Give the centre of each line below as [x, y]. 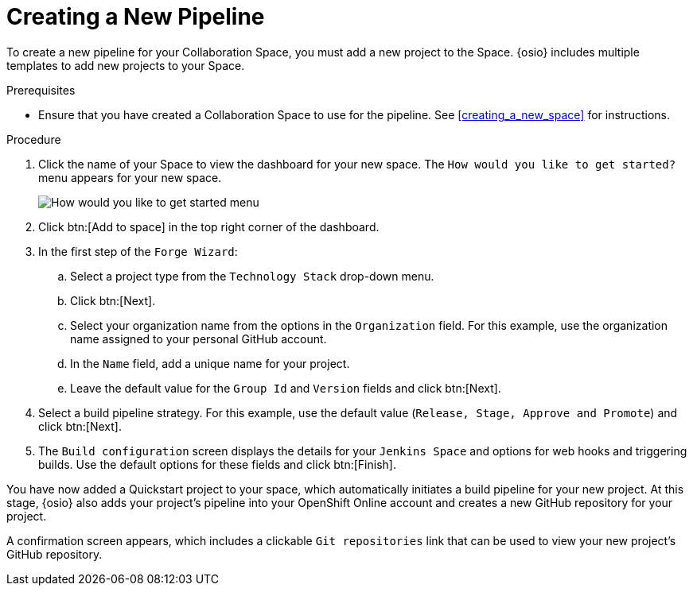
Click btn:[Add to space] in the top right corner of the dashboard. [209, 226]
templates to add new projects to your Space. [126, 65]
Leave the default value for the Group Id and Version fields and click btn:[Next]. [286, 388]
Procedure [34, 139]
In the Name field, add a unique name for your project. [210, 363]
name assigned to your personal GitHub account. [199, 339]
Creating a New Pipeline [136, 17]
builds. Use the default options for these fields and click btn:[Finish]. [217, 464]
